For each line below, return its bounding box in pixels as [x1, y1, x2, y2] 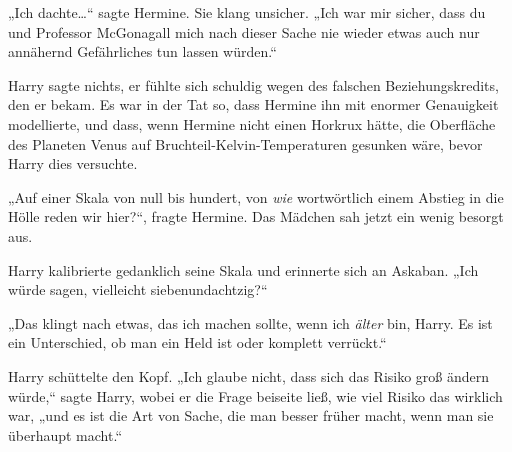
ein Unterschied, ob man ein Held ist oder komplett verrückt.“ [8, 332, 387, 353]
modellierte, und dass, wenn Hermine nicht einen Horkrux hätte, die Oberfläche [8, 113, 496, 134]
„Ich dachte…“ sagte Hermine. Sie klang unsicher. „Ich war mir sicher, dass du [8, 2, 486, 22]
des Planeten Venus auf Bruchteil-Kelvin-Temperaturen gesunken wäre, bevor [8, 133, 483, 154]
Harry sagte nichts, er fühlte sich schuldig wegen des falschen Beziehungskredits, [8, 74, 499, 95]
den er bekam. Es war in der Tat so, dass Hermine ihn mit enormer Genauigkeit [8, 94, 499, 115]
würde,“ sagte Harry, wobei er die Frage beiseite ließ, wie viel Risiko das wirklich [8, 385, 503, 406]
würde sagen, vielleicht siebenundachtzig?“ [8, 279, 268, 300]
